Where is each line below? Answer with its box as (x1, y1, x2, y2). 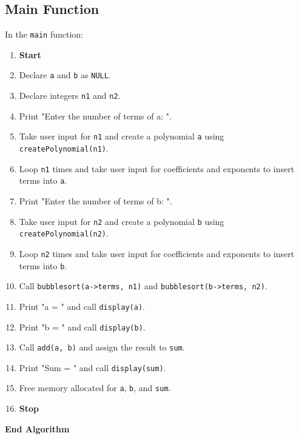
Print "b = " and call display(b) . (19, 320, 146, 333)
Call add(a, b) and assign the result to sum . (19, 341, 185, 354)
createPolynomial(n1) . (19, 142, 109, 155)
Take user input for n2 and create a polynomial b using (19, 215, 224, 227)
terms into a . (19, 174, 67, 187)
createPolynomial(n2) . (19, 227, 109, 240)
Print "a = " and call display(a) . (19, 300, 145, 312)
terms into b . (19, 259, 67, 272)
